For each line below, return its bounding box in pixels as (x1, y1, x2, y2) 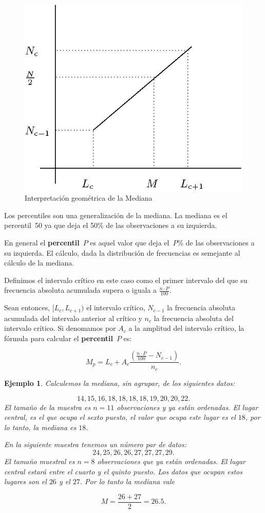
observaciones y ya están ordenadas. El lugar (117, 401, 258, 412)
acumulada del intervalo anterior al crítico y (4, 312, 142, 323)
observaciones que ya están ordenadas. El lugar (97, 455, 245, 466)
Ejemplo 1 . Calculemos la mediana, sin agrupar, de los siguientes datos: (4, 377, 235, 388)
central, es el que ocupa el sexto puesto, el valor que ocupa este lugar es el (4, 412, 236, 422)
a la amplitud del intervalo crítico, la (128, 323, 244, 333)
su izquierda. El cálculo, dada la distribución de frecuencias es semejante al (4, 247, 240, 258)
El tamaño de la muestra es (4, 401, 91, 412)
